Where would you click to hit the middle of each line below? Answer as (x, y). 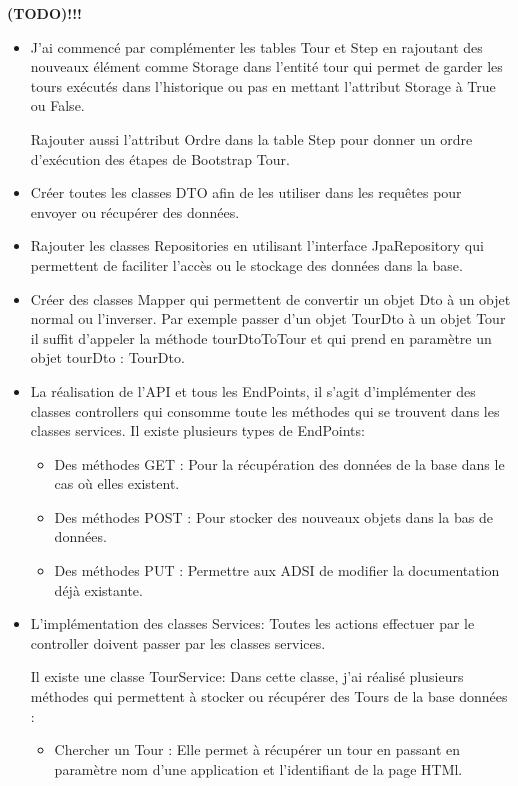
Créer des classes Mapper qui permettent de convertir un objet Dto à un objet (270, 298)
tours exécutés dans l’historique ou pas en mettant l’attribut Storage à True (263, 85)
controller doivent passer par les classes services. (178, 642)
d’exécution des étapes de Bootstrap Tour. (160, 158)
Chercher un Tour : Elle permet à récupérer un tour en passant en (257, 749)
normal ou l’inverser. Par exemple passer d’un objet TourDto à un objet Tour (268, 318)
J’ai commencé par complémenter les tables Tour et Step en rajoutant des (256, 46)
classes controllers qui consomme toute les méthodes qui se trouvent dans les (265, 410)
